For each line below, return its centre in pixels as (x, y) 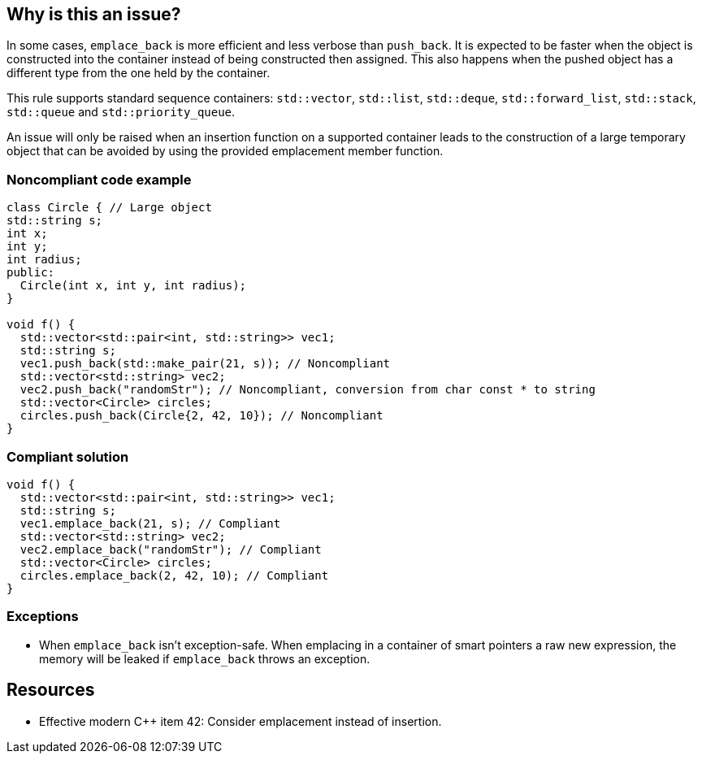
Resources (51, 690)
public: (31, 273)
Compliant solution (68, 456)
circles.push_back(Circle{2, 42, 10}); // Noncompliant (201, 416)
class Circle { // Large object (109, 208)
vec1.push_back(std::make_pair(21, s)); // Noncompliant (205, 364)
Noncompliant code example (99, 179)
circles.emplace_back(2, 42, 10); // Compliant (174, 575)
